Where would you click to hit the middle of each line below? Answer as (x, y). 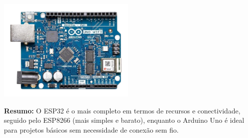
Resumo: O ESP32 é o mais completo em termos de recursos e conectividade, (122, 110)
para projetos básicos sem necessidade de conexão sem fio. (91, 129)
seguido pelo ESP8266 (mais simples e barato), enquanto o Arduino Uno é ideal (124, 120)
